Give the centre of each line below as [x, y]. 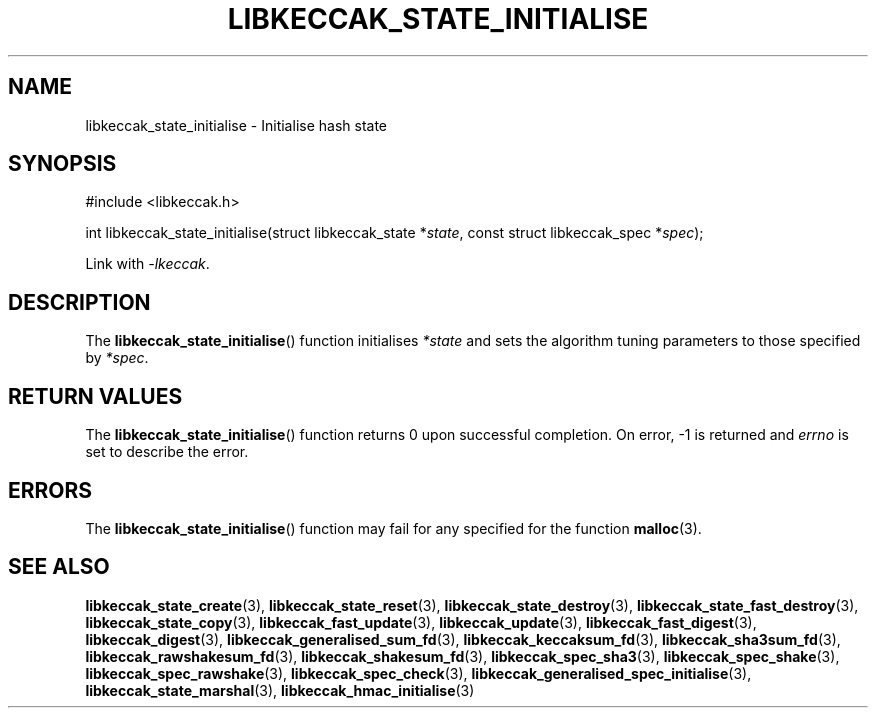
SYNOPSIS [62, 164]
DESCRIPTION [79, 302]
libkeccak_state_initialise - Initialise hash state [236, 125]
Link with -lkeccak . [147, 264]
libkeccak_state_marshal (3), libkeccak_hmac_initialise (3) [280, 690]
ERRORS [50, 490]
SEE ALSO [59, 567]
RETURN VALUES [95, 396]
